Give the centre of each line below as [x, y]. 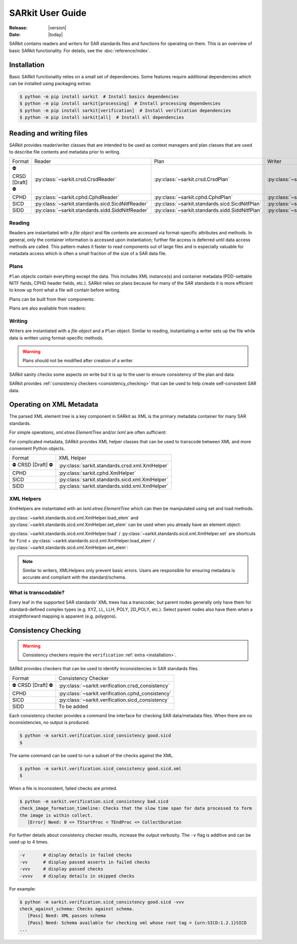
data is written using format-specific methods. [56, 338]
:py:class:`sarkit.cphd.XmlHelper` [97, 473]
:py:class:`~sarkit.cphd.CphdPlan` [193, 197]
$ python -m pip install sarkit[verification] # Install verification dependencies [125, 110]
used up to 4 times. [29, 842]
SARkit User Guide [48, 13]
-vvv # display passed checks [61, 869]
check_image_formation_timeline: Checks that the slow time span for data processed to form [136, 808]
